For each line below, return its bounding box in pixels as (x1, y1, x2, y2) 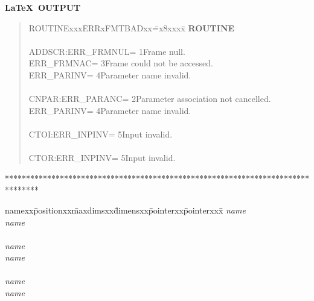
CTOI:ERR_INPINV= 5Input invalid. (28, 127, 173, 140)
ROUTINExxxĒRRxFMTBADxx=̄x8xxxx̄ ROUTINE (28, 21, 235, 34)
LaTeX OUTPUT (5, 1, 81, 13)
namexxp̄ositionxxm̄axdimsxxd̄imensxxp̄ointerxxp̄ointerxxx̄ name (5, 203, 246, 216)
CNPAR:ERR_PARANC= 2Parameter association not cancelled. (28, 92, 271, 105)
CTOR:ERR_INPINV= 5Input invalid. (28, 151, 176, 164)
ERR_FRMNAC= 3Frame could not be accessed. (28, 57, 213, 69)
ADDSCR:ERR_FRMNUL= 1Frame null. (28, 45, 185, 57)
